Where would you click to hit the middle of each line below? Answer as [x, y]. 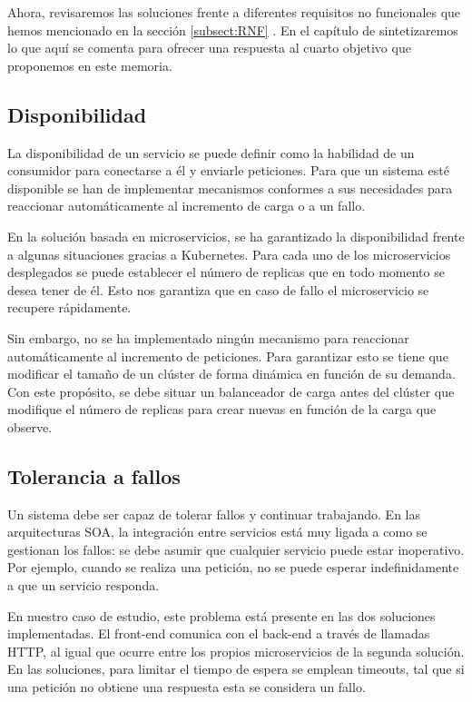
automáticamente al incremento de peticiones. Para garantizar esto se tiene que [228, 356]
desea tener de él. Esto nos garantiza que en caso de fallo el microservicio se [218, 289]
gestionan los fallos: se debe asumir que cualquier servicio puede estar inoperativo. [236, 549]
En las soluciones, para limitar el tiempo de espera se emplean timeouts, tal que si [236, 669]
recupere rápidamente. [69, 307]
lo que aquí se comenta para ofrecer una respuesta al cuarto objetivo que [209, 48]
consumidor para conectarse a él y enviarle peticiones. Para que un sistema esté [228, 170]
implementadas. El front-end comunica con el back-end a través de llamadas [219, 633]
